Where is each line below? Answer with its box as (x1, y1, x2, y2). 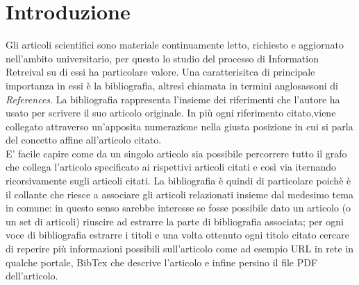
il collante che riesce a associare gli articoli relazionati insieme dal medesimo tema (6, 187, 353, 201)
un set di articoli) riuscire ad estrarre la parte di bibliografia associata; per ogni (6, 214, 344, 228)
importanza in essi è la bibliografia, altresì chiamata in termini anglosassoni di (6, 78, 338, 92)
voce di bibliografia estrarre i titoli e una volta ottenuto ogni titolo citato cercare (6, 227, 349, 242)
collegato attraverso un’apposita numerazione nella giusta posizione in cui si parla (6, 119, 353, 133)
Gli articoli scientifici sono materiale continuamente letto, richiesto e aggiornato (6, 37, 344, 52)
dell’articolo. (6, 268, 58, 283)
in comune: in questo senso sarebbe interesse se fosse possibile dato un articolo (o (6, 200, 351, 215)
